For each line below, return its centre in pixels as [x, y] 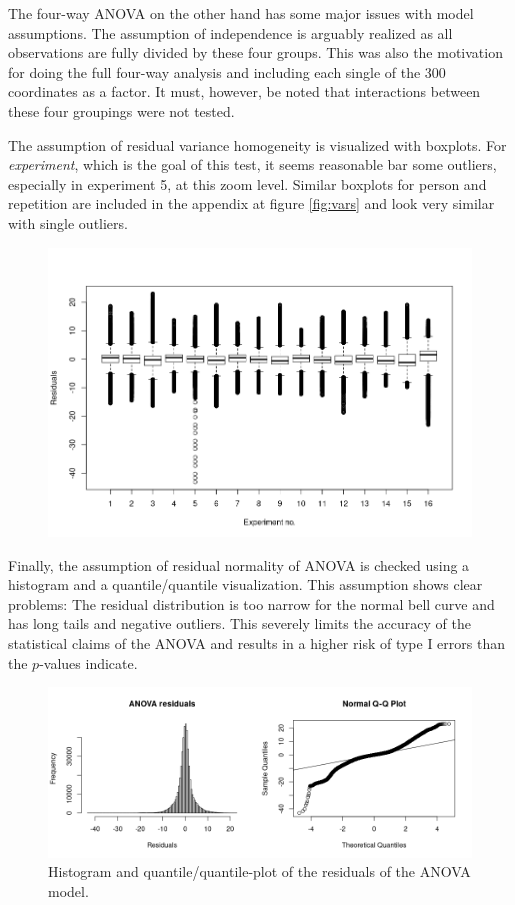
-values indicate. [88, 662]
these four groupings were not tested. [121, 110]
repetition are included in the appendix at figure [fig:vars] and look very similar [251, 203]
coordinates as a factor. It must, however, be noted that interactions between [244, 91]
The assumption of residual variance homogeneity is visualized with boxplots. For [257, 144]
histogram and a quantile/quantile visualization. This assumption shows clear [245, 584]
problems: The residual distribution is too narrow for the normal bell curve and [251, 603]
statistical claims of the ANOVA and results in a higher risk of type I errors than [256, 642]
